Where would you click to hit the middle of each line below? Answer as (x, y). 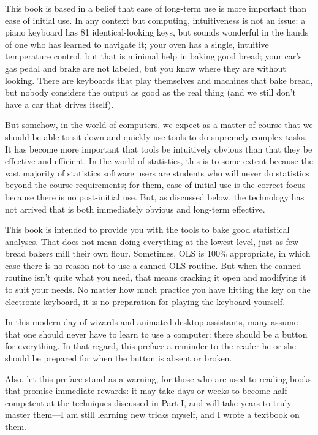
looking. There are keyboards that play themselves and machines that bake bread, (159, 80)
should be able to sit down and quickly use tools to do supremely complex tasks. (156, 136)
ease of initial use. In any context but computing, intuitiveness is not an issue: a (155, 20)
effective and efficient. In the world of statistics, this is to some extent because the (159, 161)
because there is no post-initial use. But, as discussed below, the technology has (155, 196)
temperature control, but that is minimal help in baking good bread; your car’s (153, 56)
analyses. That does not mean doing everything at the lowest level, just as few (152, 241)
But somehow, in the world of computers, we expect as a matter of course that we (159, 125)
